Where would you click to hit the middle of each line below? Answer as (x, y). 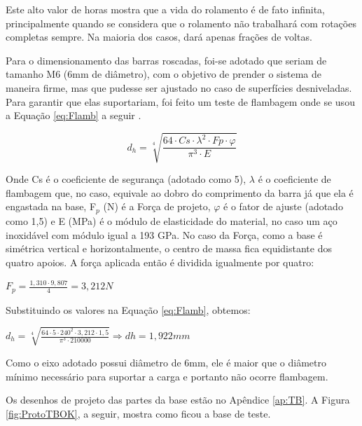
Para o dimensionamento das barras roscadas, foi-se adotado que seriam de (166, 60)
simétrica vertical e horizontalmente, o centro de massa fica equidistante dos (169, 248)
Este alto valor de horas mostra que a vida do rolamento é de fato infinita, (165, 9)
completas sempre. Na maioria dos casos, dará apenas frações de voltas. (159, 37)
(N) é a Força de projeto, (157, 206)
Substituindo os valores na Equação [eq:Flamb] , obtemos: (128, 309)
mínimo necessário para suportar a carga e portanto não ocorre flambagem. (167, 376)
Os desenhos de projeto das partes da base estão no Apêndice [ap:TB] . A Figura (178, 400)
